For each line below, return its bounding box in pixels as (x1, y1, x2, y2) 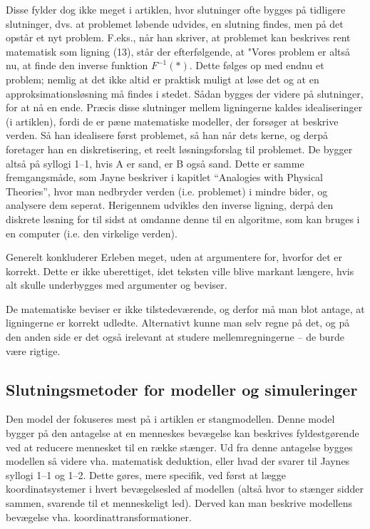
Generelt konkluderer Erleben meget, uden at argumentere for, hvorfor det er (6, 250, 343, 264)
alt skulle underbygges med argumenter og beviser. (6, 277, 227, 292)
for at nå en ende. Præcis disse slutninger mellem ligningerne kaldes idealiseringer (6, 100, 363, 115)
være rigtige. (6, 343, 61, 358)
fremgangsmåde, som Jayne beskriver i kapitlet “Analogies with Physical (6, 170, 323, 185)
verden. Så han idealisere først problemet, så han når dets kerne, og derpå (6, 128, 329, 143)
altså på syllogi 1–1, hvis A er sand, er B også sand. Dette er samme (6, 155, 304, 170)
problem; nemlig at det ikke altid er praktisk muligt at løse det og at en (6, 71, 319, 86)
